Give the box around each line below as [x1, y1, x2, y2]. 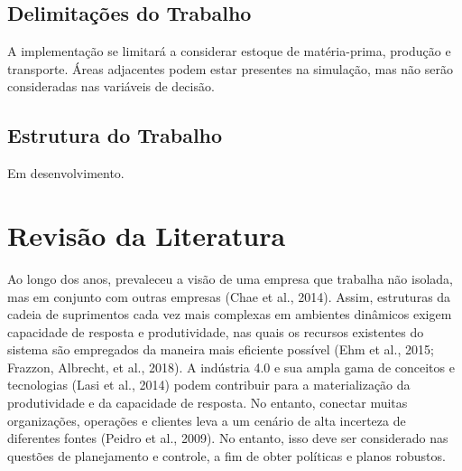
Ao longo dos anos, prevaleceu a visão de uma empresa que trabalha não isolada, [7, 268, 453, 287]
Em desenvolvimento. [7, 164, 125, 183]
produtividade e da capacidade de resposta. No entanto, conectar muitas [7, 393, 408, 412]
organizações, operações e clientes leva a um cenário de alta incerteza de [7, 410, 406, 429]
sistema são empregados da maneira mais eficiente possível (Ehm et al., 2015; [7, 340, 434, 359]
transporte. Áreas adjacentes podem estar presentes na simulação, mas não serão [7, 59, 453, 78]
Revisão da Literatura [7, 216, 286, 253]
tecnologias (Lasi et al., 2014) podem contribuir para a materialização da [7, 375, 411, 394]
